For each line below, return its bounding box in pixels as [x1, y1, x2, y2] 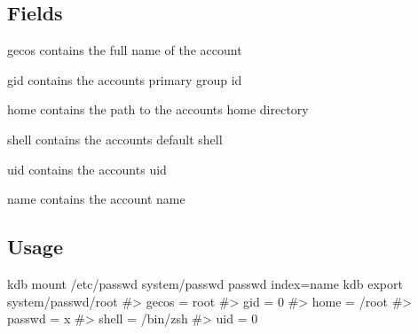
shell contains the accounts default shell [7, 129, 223, 148]
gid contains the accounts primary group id [7, 70, 242, 89]
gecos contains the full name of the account [7, 41, 242, 59]
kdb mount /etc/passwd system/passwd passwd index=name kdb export [7, 274, 403, 292]
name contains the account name [7, 190, 185, 208]
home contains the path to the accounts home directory [7, 100, 309, 119]
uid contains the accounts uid [7, 159, 167, 178]
